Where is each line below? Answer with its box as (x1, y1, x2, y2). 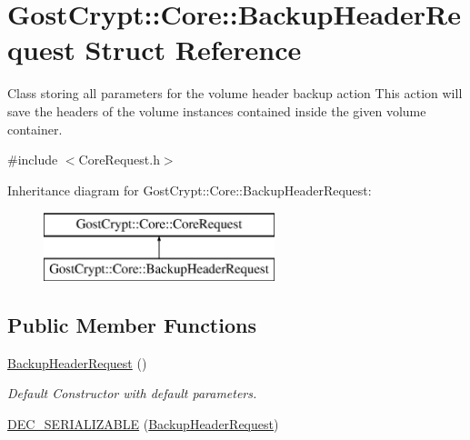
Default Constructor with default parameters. (7, 384, 257, 403)
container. (7, 119, 63, 138)
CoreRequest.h (78, 150, 160, 169)
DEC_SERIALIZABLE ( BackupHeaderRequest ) (7, 414, 279, 433)
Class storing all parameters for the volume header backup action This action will (7, 84, 463, 103)
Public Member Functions (7, 310, 256, 338)
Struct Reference (85, 31, 302, 68)
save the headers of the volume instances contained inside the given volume (7, 101, 426, 120)
